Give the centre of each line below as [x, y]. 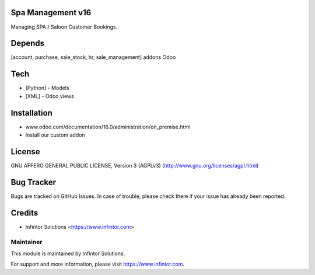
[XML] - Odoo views [50, 96]
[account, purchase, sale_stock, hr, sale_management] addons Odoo [93, 57]
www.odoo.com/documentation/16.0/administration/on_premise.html [108, 127]
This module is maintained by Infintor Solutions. [68, 253]
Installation [32, 113]
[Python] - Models [47, 88]
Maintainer [27, 242]
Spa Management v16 [51, 13]
